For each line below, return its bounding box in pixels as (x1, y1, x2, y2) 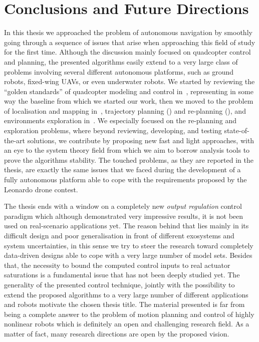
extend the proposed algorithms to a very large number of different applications (4, 289, 248, 299)
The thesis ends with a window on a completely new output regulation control (4, 201, 242, 211)
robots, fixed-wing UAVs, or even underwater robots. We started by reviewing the (4, 76, 255, 87)
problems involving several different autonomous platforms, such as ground (4, 66, 234, 77)
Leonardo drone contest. (4, 184, 78, 194)
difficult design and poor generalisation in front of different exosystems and (4, 230, 234, 240)
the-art (4, 135, 26, 145)
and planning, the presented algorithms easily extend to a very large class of (4, 56, 238, 67)
